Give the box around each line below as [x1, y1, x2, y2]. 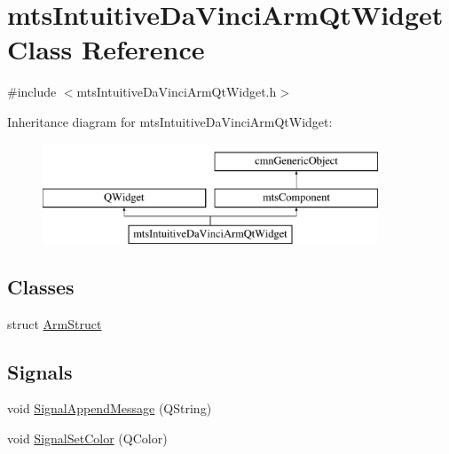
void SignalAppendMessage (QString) [7, 399, 212, 418]
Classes [7, 272, 75, 300]
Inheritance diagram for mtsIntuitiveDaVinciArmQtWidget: [7, 112, 333, 130]
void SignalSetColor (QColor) [7, 429, 168, 448]
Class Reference [7, 31, 205, 67]
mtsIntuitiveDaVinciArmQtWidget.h [76, 82, 277, 101]
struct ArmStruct [7, 314, 102, 333]
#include [7, 82, 57, 101]
